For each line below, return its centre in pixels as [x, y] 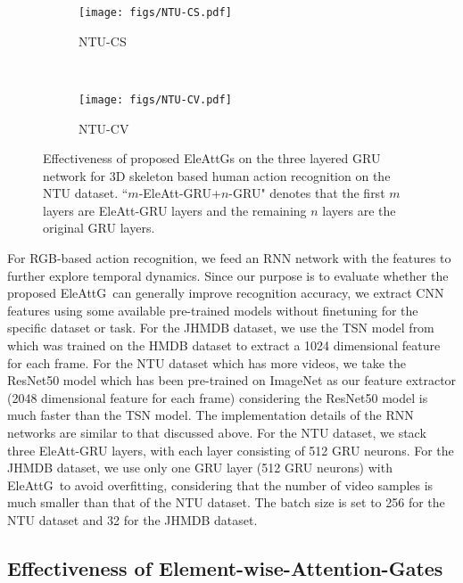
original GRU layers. [99, 228]
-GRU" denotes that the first [307, 193]
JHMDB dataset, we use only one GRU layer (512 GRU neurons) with [200, 468]
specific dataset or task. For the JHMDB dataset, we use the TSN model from [221, 328]
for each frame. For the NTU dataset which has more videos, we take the [207, 362]
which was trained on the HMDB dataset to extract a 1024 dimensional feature [224, 345]
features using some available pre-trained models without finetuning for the [213, 310]
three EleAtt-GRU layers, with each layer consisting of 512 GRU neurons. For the [231, 450]
